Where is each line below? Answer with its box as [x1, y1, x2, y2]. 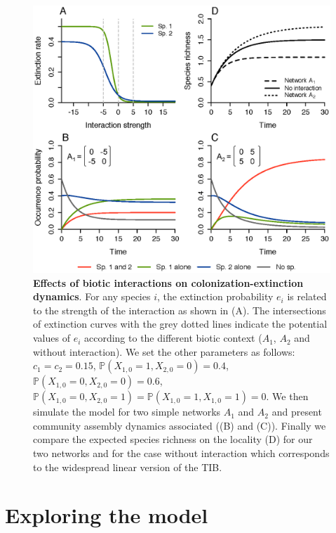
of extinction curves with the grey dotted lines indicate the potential [33, 316, 328, 331]
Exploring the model [5, 501, 208, 529]
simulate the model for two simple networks [33, 404, 221, 419]
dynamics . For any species [33, 289, 151, 304]
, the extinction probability [157, 289, 274, 304]
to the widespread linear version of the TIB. [33, 459, 222, 474]
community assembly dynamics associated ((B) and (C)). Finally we [33, 418, 326, 432]
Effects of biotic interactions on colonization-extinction [33, 275, 304, 290]
